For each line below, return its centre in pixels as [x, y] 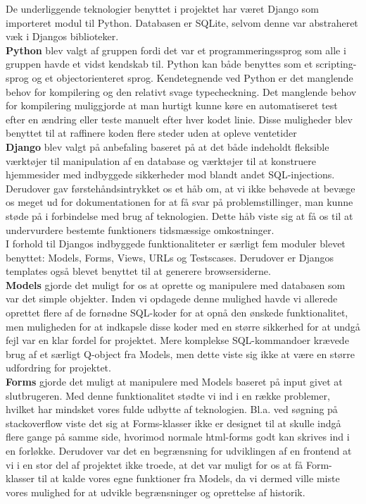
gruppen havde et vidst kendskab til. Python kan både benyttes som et [159, 64]
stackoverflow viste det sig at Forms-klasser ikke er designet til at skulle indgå [173, 423]
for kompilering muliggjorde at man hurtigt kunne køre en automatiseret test [172, 105]
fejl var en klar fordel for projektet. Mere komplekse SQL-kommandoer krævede [177, 340]
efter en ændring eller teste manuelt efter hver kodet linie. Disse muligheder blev [179, 119]
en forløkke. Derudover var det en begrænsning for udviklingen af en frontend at [179, 450]
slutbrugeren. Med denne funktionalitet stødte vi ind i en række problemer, [168, 395]
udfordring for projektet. [58, 368]
